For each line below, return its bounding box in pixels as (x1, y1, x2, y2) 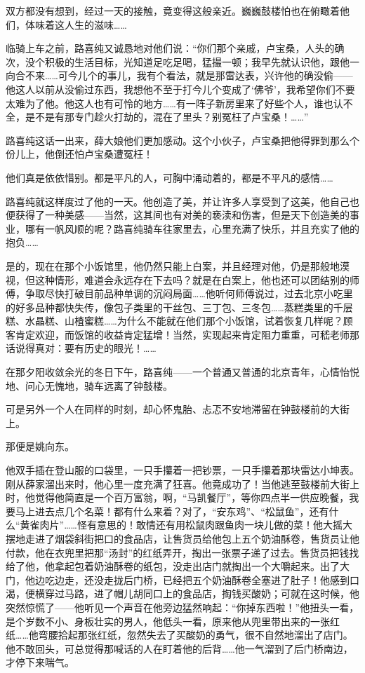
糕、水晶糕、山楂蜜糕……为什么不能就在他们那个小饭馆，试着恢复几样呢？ (6, 313, 343, 328)
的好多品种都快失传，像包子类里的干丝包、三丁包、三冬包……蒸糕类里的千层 (6, 299, 353, 314)
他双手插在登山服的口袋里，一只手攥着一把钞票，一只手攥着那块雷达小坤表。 (6, 463, 359, 477)
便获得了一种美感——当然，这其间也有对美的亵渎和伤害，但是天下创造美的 (6, 208, 350, 222)
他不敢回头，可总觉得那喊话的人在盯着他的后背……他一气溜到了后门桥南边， (6, 641, 353, 655)
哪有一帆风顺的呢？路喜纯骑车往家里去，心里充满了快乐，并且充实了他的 (25, 221, 359, 236)
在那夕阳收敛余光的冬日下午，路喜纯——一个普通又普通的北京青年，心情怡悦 (6, 365, 359, 379)
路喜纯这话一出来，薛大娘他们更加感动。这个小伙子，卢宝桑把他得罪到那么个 (6, 132, 359, 147)
